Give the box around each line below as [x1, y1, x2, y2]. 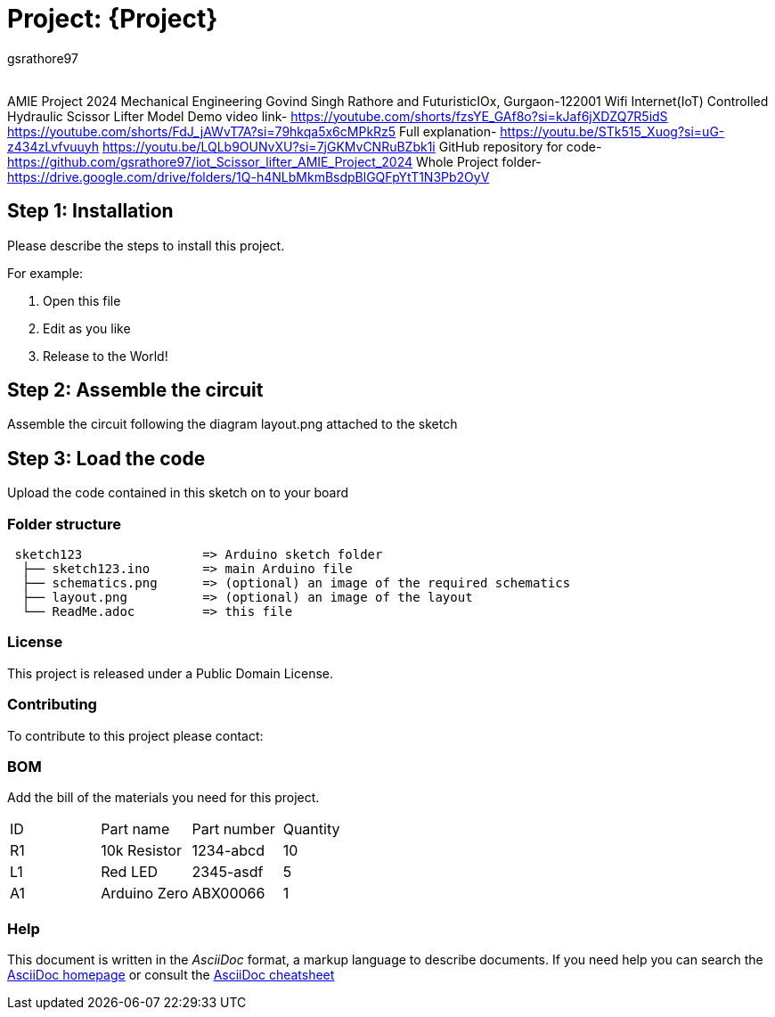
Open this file [43, 292, 121, 308]
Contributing [7, 695, 97, 714]
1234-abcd [192, 841, 265, 860]
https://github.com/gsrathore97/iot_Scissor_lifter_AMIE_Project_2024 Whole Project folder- [7, 153, 542, 169]
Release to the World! [43, 348, 168, 364]
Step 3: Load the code [7, 447, 206, 470]
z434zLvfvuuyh [7, 138, 100, 154]
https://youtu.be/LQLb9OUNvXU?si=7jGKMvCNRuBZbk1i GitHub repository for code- [102, 138, 602, 154]
